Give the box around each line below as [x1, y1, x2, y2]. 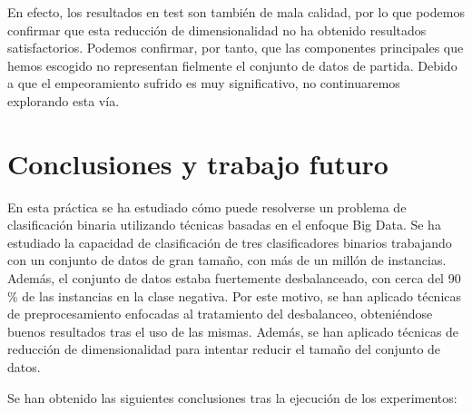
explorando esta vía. [7, 91, 120, 110]
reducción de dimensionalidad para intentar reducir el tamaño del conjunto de [7, 339, 441, 359]
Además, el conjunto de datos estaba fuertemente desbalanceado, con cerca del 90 [7, 269, 461, 288]
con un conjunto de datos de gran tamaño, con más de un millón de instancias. [7, 251, 447, 270]
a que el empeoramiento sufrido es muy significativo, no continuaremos [7, 74, 400, 93]
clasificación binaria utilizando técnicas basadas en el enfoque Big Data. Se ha [7, 215, 441, 234]
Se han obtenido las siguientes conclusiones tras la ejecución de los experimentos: [7, 388, 457, 407]
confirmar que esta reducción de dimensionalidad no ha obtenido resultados [7, 20, 427, 39]
